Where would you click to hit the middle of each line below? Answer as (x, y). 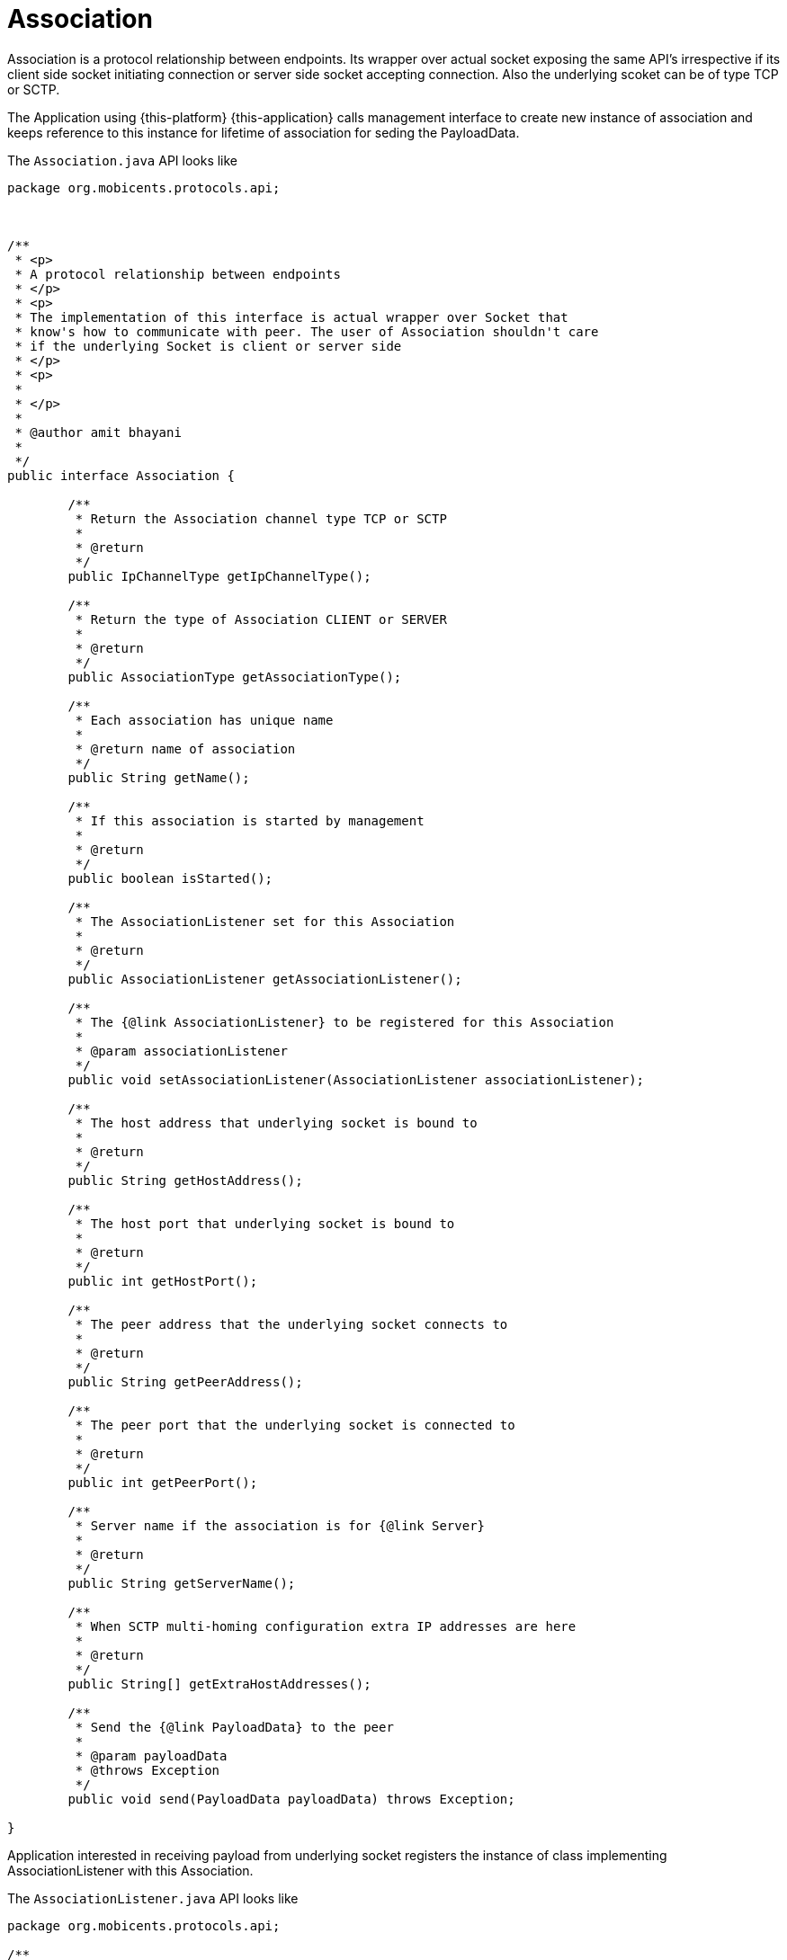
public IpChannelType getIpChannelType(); (219, 576)
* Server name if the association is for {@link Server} (280, 1525)
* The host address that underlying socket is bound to (276, 1123)
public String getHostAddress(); (185, 1180)
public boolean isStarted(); (170, 878)
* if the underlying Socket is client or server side (208, 346)
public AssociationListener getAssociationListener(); (265, 979)
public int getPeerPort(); (163, 1482)
